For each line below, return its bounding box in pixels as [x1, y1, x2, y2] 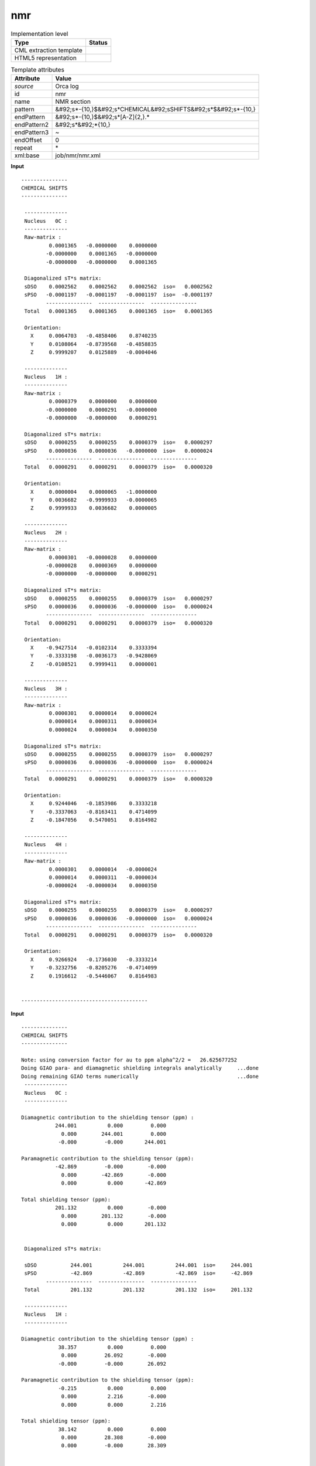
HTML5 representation [14, 53, 77, 62]
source [14, 82, 34, 90]
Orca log [55, 82, 79, 90]
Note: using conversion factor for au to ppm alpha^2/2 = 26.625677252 [21, 1057, 238, 1064]
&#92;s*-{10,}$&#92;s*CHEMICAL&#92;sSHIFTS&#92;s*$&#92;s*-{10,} [55, 106, 256, 114]
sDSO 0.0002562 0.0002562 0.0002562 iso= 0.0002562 [24, 283, 213, 290]
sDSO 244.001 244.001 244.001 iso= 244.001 [24, 1261, 253, 1268]
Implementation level [11, 29, 68, 38]
